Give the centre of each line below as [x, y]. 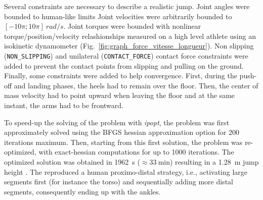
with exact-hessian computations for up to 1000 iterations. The [136, 152]
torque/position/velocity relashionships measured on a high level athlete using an [130, 36]
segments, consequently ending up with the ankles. [82, 191]
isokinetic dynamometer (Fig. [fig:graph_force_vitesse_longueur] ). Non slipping [129, 46]
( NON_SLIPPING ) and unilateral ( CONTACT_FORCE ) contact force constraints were [126, 55]
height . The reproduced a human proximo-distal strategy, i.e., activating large [126, 171]
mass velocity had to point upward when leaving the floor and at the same [120, 95]
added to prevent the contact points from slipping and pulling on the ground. [124, 65]
